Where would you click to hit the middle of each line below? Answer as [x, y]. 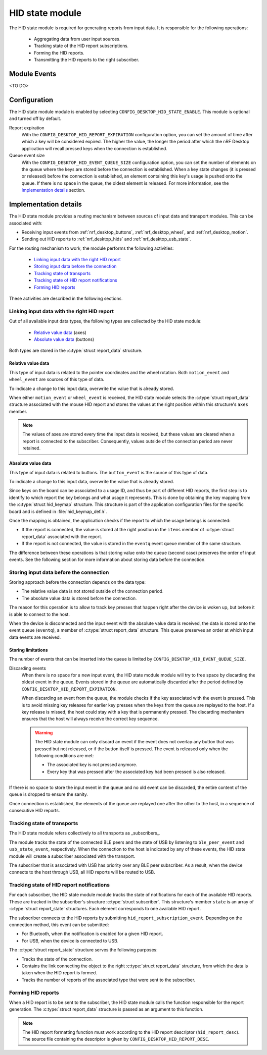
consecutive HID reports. [35, 811]
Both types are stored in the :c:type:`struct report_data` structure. [76, 351]
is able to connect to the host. [40, 614]
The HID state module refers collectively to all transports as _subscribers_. [85, 833]
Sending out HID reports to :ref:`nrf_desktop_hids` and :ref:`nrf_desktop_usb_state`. [106, 239]
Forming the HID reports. [59, 53]
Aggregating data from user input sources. [77, 39]
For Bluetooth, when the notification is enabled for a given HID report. [92, 934]
